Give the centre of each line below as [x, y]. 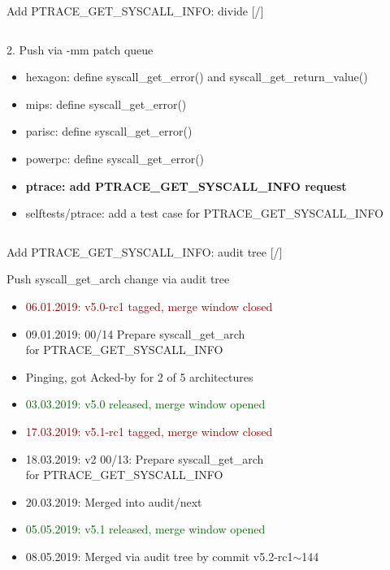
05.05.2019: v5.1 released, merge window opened [145, 529]
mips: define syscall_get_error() [106, 104]
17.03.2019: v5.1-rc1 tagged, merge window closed [149, 431]
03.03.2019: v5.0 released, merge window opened [145, 404]
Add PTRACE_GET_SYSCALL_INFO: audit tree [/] [145, 251]
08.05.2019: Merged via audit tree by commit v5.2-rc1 [159, 556]
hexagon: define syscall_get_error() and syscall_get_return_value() [197, 77]
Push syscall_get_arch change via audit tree [118, 279]
